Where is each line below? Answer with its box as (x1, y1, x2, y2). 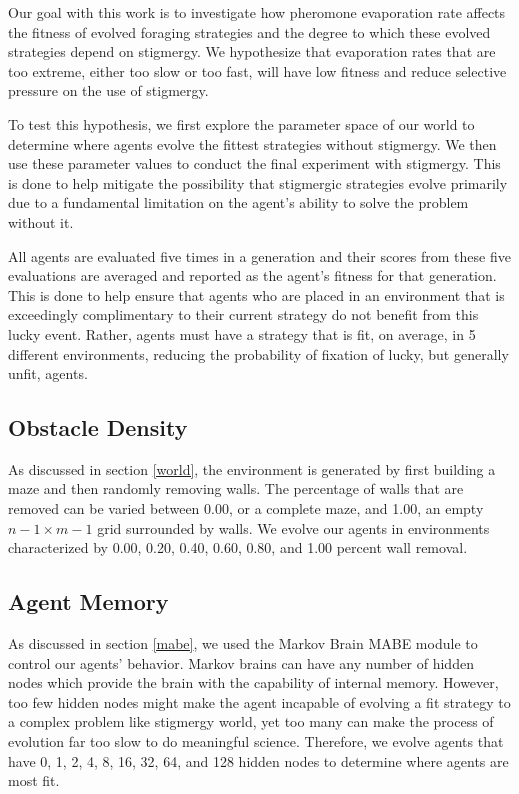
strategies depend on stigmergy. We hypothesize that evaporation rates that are (8, 41, 496, 62)
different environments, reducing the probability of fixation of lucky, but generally (8, 343, 509, 364)
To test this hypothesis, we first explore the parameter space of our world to (8, 113, 475, 134)
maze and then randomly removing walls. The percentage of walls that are (8, 478, 464, 499)
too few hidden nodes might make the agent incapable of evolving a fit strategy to (8, 691, 511, 712)
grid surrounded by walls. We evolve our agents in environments (97, 517, 490, 538)
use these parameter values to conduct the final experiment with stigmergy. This (8, 153, 501, 174)
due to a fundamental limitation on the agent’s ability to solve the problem (8, 192, 469, 213)
